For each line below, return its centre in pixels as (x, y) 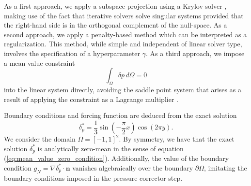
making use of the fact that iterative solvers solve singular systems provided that (124, 15)
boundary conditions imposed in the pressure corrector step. (93, 178)
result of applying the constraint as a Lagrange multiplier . (91, 99)
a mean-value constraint (39, 63)
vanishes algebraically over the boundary (133, 167)
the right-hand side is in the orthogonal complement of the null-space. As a (116, 25)
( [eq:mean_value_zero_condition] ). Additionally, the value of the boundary (117, 158)
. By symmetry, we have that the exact (177, 139)
